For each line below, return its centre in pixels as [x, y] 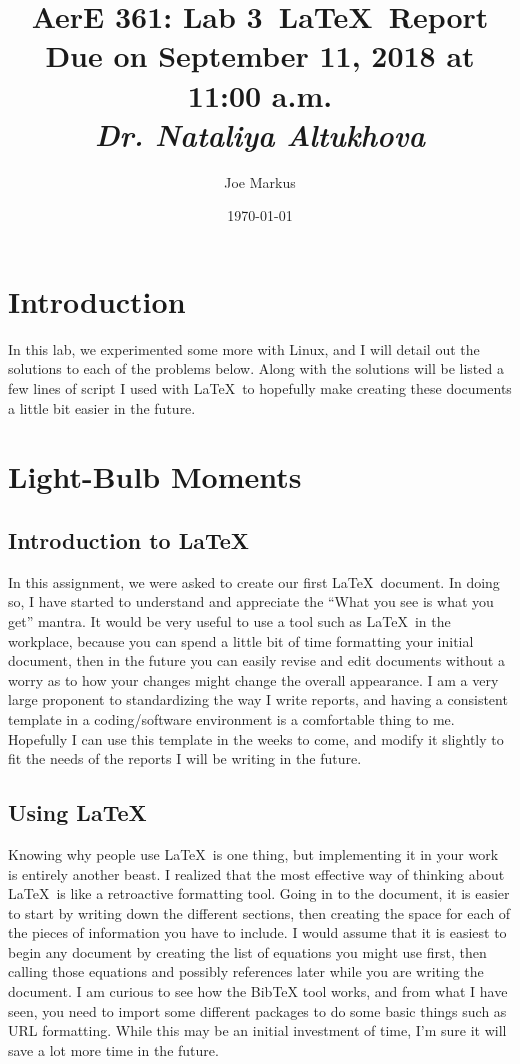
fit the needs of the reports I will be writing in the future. [185, 758]
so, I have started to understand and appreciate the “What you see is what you [251, 601]
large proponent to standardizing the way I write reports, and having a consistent [258, 699]
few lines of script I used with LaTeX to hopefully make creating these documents [260, 388]
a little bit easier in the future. [102, 407]
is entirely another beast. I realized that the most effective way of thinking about [256, 873]
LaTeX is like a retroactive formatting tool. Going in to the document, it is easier [259, 893]
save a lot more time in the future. [113, 1049]
